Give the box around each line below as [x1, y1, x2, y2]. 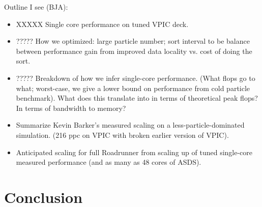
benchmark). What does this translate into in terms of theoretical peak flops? [16, 93, 258, 103]
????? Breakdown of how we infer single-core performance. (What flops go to [16, 72, 255, 83]
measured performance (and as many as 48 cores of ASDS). [16, 157, 201, 167]
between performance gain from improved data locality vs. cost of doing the [16, 45, 252, 56]
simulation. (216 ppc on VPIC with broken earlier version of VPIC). [16, 129, 229, 140]
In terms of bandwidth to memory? [16, 102, 126, 113]
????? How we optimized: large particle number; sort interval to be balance [16, 36, 250, 46]
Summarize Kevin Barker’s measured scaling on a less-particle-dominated [16, 120, 245, 130]
